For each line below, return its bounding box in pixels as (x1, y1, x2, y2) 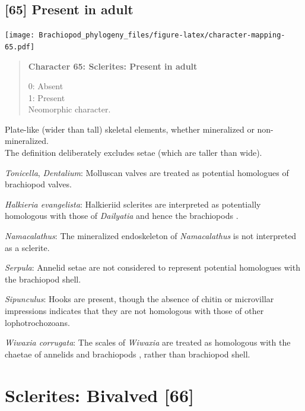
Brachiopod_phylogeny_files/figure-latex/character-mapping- (39, 31, 285, 40)
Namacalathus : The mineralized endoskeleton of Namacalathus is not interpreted (5, 230, 297, 242)
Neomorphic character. (28, 103, 111, 115)
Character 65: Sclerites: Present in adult (28, 59, 198, 72)
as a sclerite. (5, 241, 50, 253)
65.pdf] (5, 42, 35, 51)
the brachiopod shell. (5, 272, 81, 285)
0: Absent (28, 80, 63, 92)
